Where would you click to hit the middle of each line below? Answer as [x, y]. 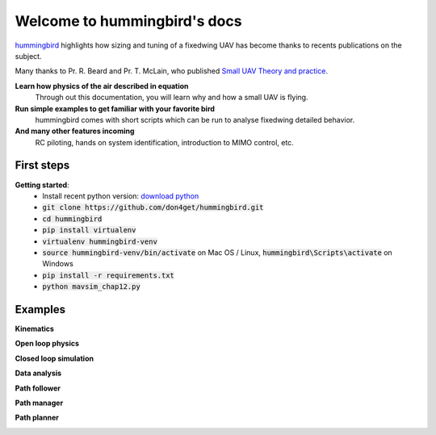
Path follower [38, 388]
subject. [28, 56]
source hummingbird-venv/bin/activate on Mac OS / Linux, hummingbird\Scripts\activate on [218, 252]
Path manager [39, 403]
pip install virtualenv [89, 230]
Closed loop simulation [55, 358]
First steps [42, 165]
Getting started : [42, 185]
